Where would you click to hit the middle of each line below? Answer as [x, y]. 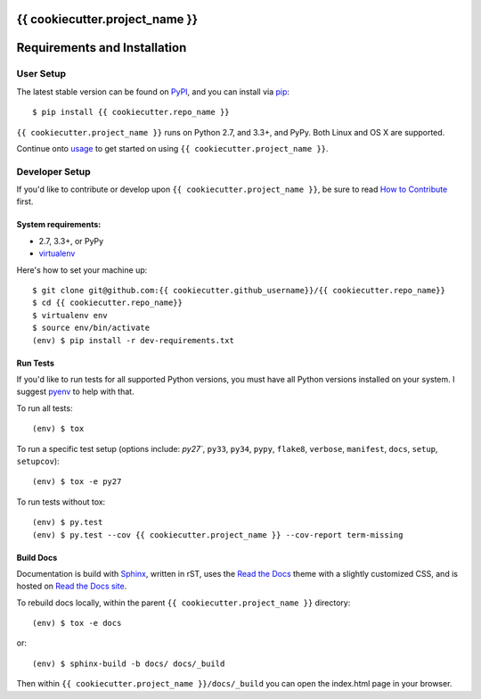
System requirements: [59, 225]
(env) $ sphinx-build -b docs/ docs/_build [129, 663]
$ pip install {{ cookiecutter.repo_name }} [131, 112]
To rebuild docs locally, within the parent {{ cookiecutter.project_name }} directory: [183, 603]
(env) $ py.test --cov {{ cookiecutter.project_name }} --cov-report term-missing [218, 535]
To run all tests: [45, 408]
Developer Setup [53, 171]
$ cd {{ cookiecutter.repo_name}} [107, 303]
